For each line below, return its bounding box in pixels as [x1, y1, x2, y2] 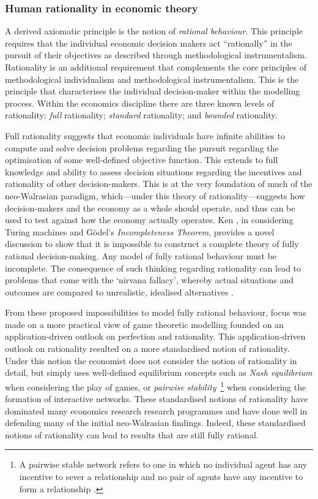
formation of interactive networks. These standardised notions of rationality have [5, 392, 308, 405]
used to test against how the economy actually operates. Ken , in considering [5, 213, 294, 226]
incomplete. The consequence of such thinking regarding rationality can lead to [5, 261, 301, 274]
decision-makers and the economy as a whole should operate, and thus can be [5, 201, 295, 214]
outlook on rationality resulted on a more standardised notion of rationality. [5, 342, 290, 355]
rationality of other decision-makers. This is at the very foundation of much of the [5, 177, 312, 190]
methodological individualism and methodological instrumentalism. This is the [5, 72, 299, 85]
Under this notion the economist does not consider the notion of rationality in [5, 354, 297, 367]
